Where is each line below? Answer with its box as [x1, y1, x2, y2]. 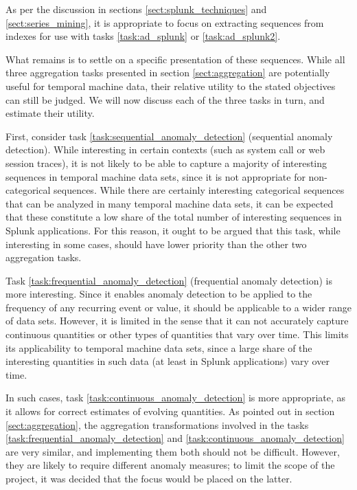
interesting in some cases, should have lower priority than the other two [5, 236, 307, 251]
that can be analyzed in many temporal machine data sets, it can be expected [5, 196, 334, 210]
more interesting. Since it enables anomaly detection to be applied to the [5, 287, 312, 301]
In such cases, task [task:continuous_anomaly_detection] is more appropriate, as [5, 390, 346, 405]
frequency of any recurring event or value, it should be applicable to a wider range [5, 300, 352, 314]
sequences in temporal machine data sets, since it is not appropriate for [5, 169, 306, 183]
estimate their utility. [5, 106, 95, 120]
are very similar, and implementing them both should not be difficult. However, [5, 444, 340, 458]
